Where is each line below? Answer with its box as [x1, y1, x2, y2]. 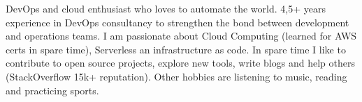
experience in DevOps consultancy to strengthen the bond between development [6, 15, 349, 29]
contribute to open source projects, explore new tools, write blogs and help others [6, 56, 355, 70]
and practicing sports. [6, 83, 99, 97]
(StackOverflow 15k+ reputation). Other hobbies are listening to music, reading [6, 69, 347, 83]
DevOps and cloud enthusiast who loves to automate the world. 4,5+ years [6, 1, 326, 15]
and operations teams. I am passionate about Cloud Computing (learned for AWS [6, 28, 357, 43]
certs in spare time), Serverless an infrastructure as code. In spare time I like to [6, 42, 346, 56]
